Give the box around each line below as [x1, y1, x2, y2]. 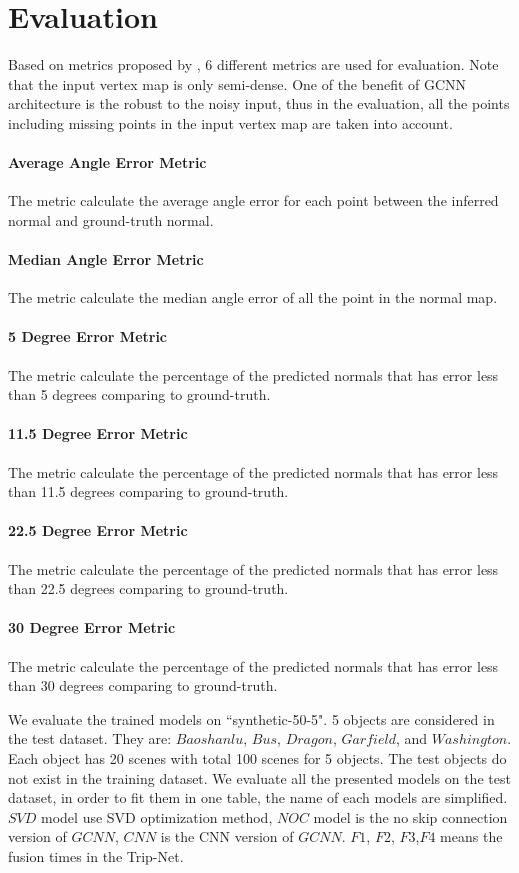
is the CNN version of [160, 826, 294, 847]
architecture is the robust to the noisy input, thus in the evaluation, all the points [8, 93, 510, 114]
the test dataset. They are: [8, 728, 172, 749]
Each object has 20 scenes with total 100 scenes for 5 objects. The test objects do [8, 748, 507, 768]
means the [440, 826, 503, 847]
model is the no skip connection [313, 806, 508, 827]
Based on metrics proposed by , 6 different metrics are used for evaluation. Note [8, 54, 499, 75]
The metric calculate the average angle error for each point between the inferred [8, 190, 499, 211]
